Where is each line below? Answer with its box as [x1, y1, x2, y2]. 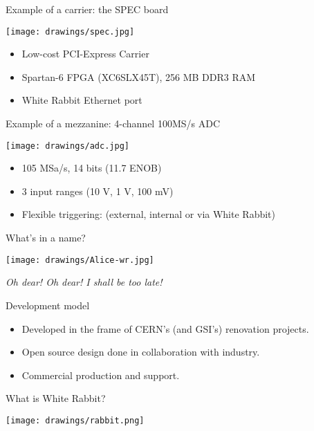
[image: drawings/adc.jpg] [6, 140, 129, 151]
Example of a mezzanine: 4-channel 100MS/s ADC [6, 116, 221, 131]
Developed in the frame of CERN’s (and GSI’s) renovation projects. [21, 321, 309, 336]
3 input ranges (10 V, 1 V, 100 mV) [21, 183, 174, 198]
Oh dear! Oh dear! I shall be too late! [6, 275, 163, 289]
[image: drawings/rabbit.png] [6, 415, 145, 425]
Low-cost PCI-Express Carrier [21, 46, 149, 61]
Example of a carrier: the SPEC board [6, 2, 169, 16]
